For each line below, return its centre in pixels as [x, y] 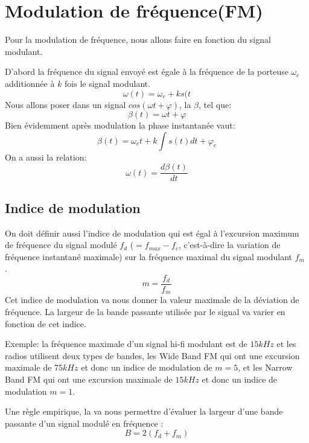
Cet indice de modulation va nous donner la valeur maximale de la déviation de [152, 300]
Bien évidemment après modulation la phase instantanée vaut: [120, 125]
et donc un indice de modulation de [147, 367]
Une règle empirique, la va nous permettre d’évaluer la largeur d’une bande [144, 411]
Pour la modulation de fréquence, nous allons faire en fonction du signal [138, 40]
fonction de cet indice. [46, 323]
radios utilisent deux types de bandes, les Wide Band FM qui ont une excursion [152, 355]
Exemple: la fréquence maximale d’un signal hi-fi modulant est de [126, 344]
